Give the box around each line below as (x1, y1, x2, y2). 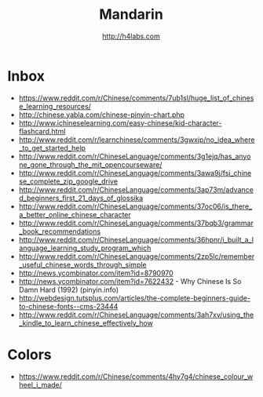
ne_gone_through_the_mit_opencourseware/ (18, 159, 163, 169)
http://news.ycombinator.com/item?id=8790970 (18, 268, 174, 278)
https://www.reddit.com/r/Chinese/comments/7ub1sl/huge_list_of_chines (18, 93, 254, 103)
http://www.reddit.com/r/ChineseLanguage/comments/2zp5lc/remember (18, 251, 255, 260)
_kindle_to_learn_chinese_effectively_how (18, 318, 154, 327)
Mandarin (98, 5, 164, 24)
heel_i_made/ (18, 380, 62, 389)
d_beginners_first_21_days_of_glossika (18, 193, 144, 202)
